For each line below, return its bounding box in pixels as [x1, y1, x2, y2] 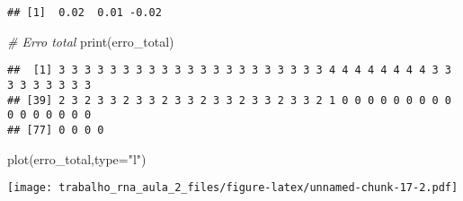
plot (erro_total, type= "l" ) [7, 149, 147, 168]
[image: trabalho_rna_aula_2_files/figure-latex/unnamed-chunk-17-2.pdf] [7, 181, 459, 195]
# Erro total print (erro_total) [7, 31, 174, 50]
